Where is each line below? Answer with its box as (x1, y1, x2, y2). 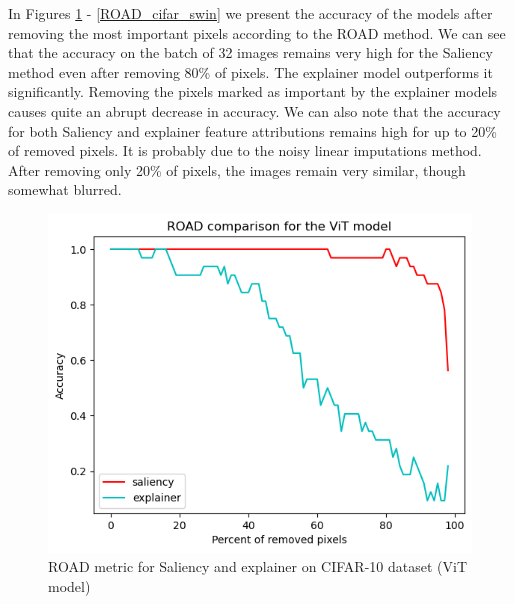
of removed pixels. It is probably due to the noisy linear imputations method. (8, 140, 482, 161)
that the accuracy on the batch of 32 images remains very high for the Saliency (8, 42, 493, 63)
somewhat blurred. (8, 179, 122, 200)
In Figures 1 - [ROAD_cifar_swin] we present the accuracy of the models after (8, 3, 493, 23)
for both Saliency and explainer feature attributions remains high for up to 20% (8, 120, 497, 141)
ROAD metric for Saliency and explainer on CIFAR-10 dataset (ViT (48, 556, 468, 577)
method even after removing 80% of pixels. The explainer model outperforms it (8, 61, 493, 82)
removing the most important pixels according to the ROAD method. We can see (8, 22, 506, 43)
